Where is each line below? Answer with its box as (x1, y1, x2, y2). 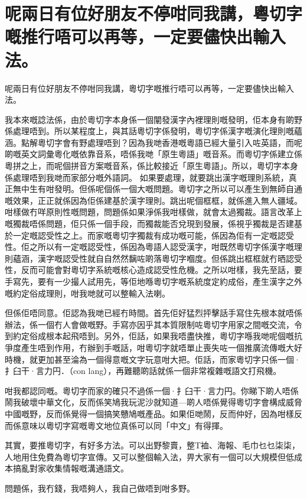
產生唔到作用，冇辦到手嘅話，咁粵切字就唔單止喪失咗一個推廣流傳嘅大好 (21, 341, 302, 353)
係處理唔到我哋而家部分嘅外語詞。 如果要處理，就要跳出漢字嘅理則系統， (5, 171, 289, 183)
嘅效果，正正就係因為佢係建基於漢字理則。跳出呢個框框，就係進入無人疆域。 (5, 194, 302, 206)
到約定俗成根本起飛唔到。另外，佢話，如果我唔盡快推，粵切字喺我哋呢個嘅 (5, 330, 294, 342)
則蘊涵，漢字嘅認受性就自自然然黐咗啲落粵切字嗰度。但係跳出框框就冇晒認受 (5, 252, 302, 264)
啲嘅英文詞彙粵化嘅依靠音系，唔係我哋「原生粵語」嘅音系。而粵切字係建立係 (5, 148, 302, 160)
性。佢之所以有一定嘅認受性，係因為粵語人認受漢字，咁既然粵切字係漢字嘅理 (5, 240, 302, 253)
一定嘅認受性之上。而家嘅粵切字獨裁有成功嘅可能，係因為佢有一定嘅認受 (12, 229, 294, 241)
